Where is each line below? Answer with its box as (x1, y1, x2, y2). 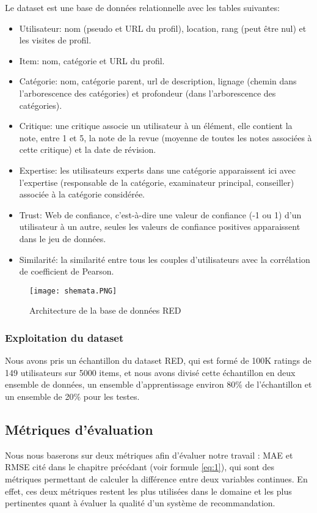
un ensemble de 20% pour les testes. (5, 389, 140, 402)
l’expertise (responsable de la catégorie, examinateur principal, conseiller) (19, 175, 294, 188)
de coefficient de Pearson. (19, 265, 114, 278)
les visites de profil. (19, 34, 92, 46)
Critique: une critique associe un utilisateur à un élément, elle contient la (19, 119, 293, 132)
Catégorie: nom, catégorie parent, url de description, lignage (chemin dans (19, 75, 297, 87)
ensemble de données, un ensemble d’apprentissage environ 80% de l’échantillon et (5, 378, 312, 391)
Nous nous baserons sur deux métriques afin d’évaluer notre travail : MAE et (5, 448, 293, 461)
